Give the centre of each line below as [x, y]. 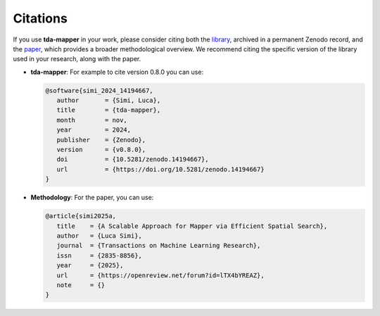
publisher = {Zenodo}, [101, 140]
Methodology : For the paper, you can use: [92, 198]
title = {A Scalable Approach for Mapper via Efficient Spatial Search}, [192, 226]
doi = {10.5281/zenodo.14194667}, [133, 159]
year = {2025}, [90, 265]
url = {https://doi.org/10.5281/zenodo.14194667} [160, 169]
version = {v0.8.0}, [101, 150]
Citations [40, 18]
